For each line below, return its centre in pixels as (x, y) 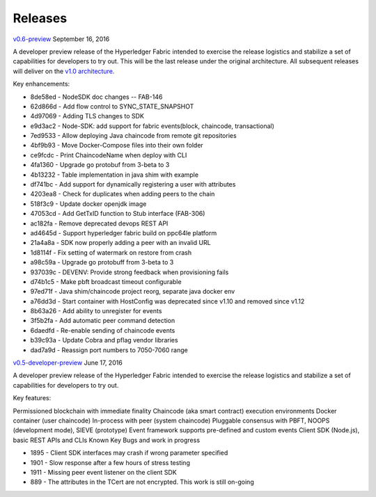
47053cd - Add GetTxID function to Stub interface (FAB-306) (118, 214)
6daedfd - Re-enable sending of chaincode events (103, 330)
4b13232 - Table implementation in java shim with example (114, 175)
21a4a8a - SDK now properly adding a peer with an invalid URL (121, 243)
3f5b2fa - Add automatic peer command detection (103, 321)
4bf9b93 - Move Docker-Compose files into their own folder (117, 145)
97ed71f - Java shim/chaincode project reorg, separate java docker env (133, 292)
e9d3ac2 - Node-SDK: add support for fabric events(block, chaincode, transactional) (152, 126)
